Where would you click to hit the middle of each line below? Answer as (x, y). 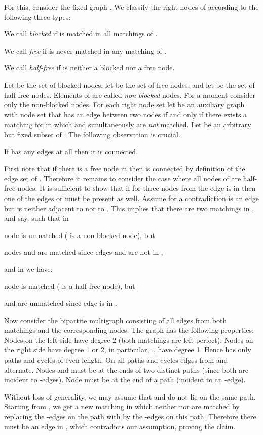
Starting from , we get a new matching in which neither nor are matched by (122, 406)
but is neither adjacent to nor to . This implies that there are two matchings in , (129, 208)
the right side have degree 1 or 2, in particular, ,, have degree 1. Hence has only (128, 350)
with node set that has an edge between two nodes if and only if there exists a (126, 114)
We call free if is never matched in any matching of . (85, 50)
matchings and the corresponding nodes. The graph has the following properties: (129, 330)
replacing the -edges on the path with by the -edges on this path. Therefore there (130, 416)
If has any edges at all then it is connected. (71, 151)
